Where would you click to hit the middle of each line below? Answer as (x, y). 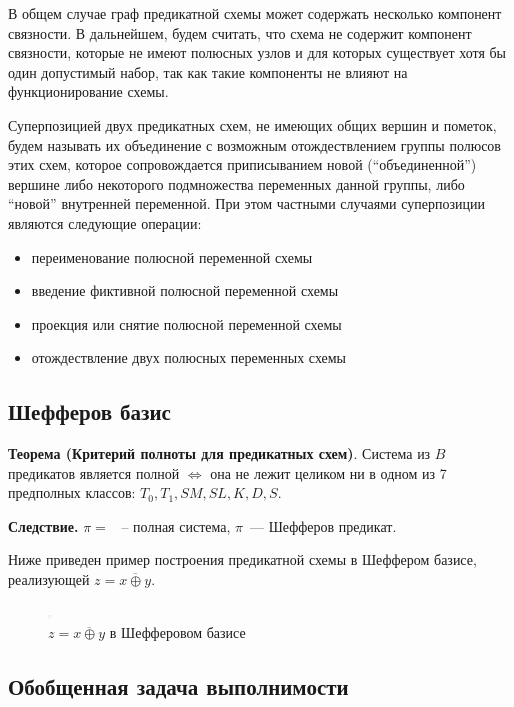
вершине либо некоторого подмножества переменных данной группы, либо (236, 183)
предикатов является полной (94, 472)
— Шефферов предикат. (323, 525)
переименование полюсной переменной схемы (172, 256)
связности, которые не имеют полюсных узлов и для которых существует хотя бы (257, 52)
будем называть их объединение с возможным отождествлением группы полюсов (254, 144)
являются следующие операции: (105, 222)
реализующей (49, 579)
